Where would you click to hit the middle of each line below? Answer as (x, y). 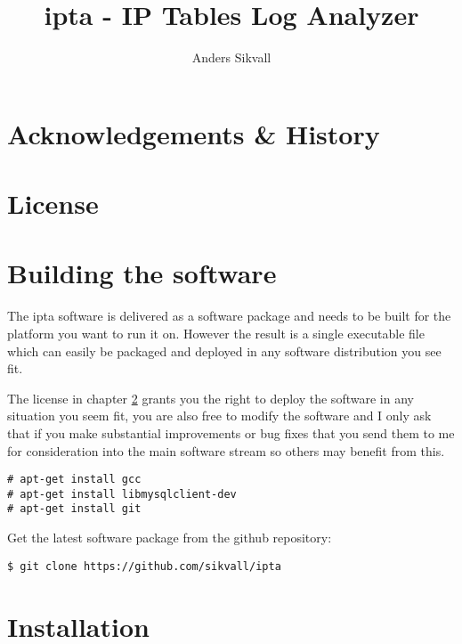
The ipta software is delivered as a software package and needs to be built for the (229, 316)
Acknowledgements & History (194, 133)
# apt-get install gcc (74, 480)
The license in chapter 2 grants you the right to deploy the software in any (211, 398)
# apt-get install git (74, 509)
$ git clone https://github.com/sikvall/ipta (144, 566)
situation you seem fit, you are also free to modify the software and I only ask (219, 416)
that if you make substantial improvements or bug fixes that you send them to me (231, 432)
